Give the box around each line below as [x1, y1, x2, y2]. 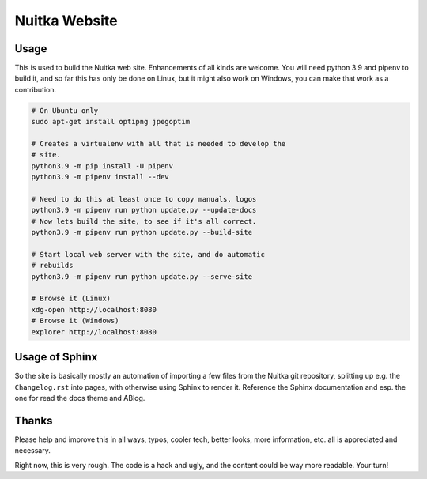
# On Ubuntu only [31, 106, 99, 115]
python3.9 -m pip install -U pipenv [31, 161, 174, 170]
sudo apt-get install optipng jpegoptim [31, 117, 190, 126]
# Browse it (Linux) [31, 294, 111, 304]
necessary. [14, 446, 51, 455]
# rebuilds [31, 261, 74, 270]
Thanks [14, 413, 53, 427]
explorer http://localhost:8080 [31, 327, 157, 336]
